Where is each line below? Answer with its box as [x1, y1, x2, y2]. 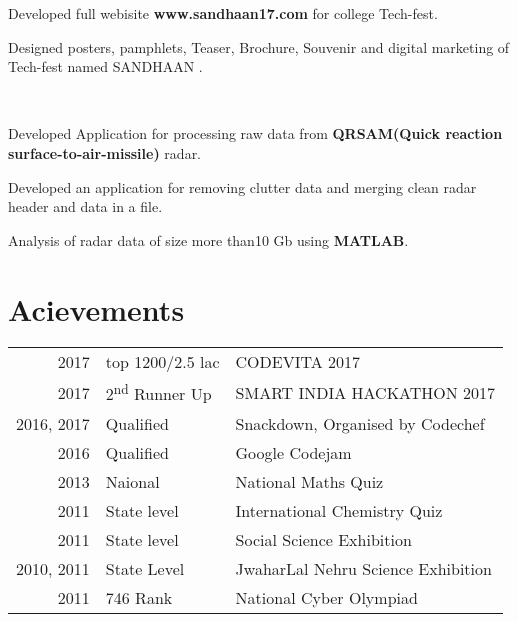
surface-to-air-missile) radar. [8, 142, 202, 163]
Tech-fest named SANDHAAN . [8, 56, 203, 77]
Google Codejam [235, 440, 352, 464]
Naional [105, 469, 160, 493]
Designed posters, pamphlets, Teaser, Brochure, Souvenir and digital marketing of [8, 36, 510, 57]
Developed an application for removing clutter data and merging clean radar [8, 176, 477, 197]
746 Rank [105, 585, 173, 609]
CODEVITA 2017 [235, 350, 361, 374]
